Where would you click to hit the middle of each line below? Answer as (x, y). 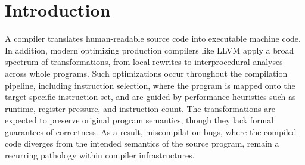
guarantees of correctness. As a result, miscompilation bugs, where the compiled (151, 131)
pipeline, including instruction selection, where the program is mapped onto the (150, 85)
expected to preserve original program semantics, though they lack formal (139, 120)
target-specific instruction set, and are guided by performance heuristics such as (150, 97)
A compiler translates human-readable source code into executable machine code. (153, 38)
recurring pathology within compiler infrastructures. (100, 155)
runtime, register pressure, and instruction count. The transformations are (140, 108)
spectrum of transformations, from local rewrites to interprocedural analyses (144, 62)
